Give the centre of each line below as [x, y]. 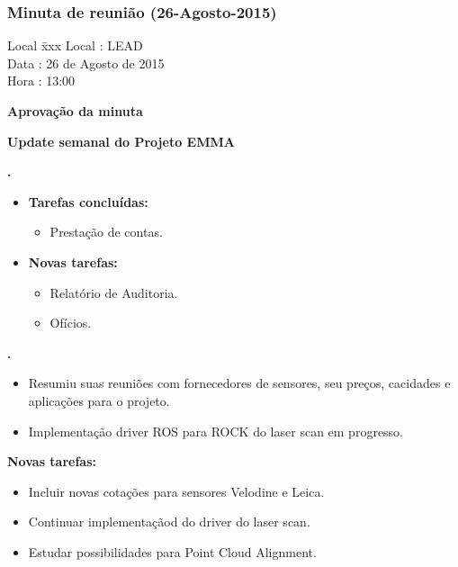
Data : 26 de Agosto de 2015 [86, 63]
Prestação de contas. [106, 232]
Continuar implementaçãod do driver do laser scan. [169, 522]
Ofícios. [71, 323]
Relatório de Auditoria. [114, 292]
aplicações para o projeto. [99, 400]
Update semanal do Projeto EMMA [121, 141]
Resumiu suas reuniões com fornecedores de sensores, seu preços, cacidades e [239, 383]
